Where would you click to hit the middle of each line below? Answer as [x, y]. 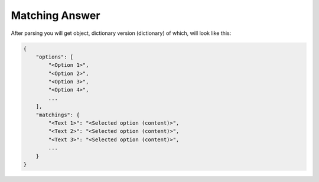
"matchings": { [58, 115]
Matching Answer [56, 15]
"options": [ [55, 57]
